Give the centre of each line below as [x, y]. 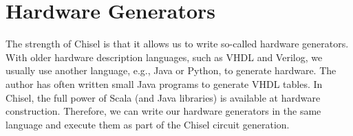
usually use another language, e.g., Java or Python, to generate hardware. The [171, 70]
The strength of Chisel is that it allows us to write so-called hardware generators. [177, 44]
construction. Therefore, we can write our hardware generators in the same [163, 111]
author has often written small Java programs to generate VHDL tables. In [164, 83]
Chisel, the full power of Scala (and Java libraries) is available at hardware [163, 97]
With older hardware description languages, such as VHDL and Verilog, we [164, 57]
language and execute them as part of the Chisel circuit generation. [148, 124]
